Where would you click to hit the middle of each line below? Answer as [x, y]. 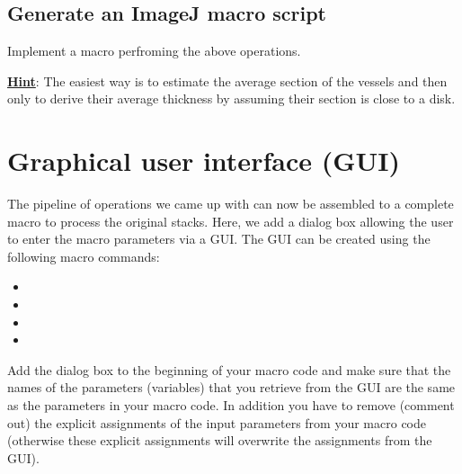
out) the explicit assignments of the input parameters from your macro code [217, 422]
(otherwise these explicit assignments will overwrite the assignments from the [220, 440]
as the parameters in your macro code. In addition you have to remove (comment [231, 405]
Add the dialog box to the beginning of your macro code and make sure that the [229, 369]
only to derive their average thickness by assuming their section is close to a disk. [231, 98]
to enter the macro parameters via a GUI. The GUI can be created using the [219, 239]
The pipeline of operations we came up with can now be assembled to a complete [231, 204]
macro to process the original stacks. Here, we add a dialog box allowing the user [231, 221]
